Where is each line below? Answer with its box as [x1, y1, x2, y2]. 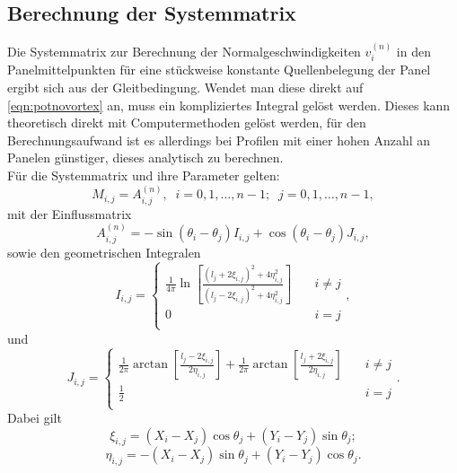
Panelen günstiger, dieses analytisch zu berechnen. [7, 148, 284, 167]
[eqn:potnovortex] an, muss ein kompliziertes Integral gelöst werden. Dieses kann [7, 95, 451, 114]
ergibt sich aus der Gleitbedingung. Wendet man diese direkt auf [7, 78, 364, 97]
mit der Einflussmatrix [7, 204, 132, 223]
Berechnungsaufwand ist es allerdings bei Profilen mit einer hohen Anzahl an [7, 130, 431, 149]
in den [396, 42, 431, 61]
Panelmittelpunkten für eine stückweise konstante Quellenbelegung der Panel [7, 60, 431, 79]
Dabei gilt [7, 408, 62, 427]
